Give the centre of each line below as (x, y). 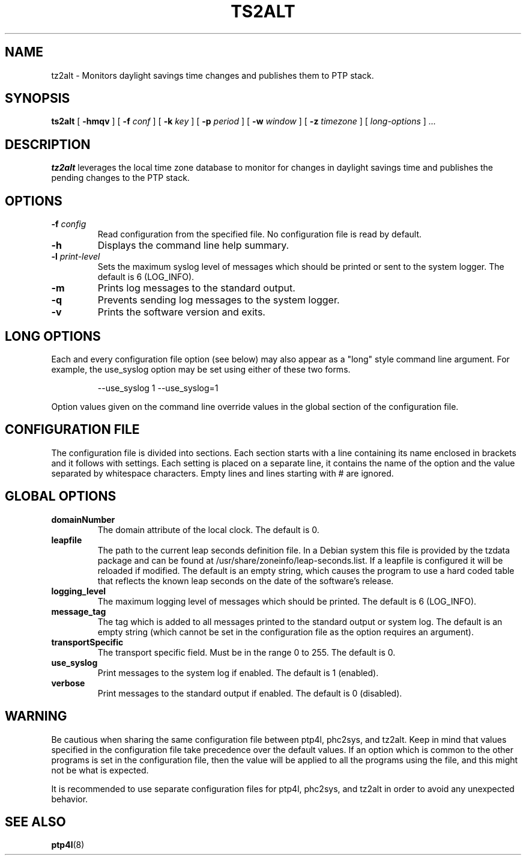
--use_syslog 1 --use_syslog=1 (158, 388)
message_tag (79, 611)
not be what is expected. (100, 770)
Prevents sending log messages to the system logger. (219, 300)
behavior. (70, 799)
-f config (69, 224)
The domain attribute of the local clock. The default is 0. (208, 529)
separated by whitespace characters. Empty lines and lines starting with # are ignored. (222, 473)
